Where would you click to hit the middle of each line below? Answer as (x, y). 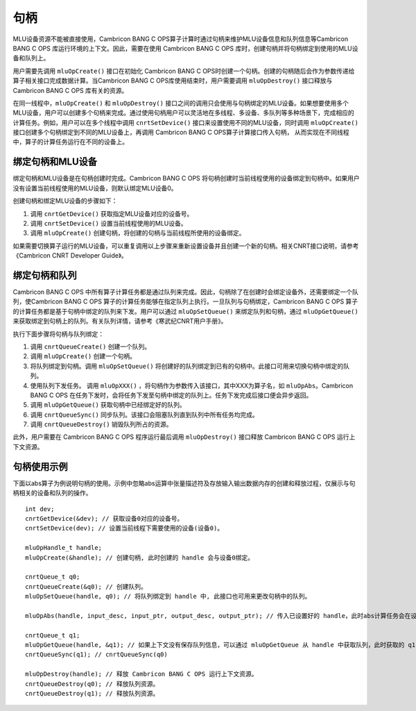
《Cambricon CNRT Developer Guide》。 (70, 256)
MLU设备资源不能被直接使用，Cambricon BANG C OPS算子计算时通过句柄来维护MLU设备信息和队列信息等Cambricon (181, 39)
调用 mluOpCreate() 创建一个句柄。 (83, 356)
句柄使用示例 (40, 466)
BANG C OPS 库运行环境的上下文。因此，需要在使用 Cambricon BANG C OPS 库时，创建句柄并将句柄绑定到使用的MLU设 (185, 48)
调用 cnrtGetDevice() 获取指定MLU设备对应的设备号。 (112, 214)
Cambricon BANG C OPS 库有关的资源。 (70, 90)
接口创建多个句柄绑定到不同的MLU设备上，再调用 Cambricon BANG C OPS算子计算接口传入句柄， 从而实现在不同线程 (181, 133)
